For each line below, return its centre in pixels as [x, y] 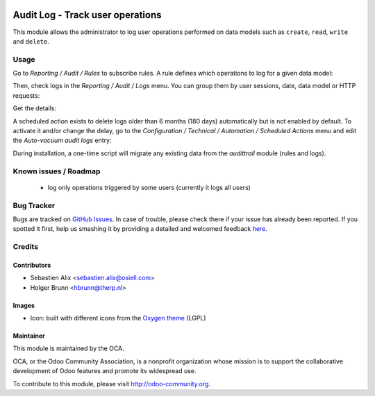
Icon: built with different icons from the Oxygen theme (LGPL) [118, 318]
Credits [25, 247]
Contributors [32, 265]
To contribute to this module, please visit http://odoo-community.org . [112, 384]
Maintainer [29, 336]
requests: [26, 95]
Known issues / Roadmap [57, 171]
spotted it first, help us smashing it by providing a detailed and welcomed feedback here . [140, 229]
